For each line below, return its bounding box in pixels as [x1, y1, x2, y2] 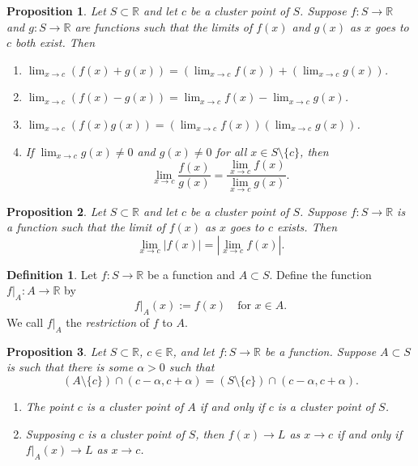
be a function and [147, 265, 236, 282]
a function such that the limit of [6, 218, 165, 235]
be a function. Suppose [265, 342, 377, 359]
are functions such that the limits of [75, 18, 253, 35]
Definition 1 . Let [6, 265, 98, 282]
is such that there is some [6, 358, 134, 375]
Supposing [25, 425, 75, 442]
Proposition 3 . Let [6, 342, 106, 359]
